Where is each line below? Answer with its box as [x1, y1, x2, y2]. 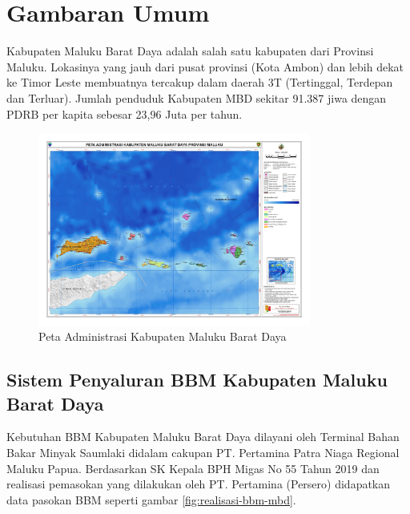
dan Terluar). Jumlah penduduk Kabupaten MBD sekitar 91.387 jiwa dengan [6, 89, 387, 106]
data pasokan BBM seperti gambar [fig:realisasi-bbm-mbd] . [6, 491, 296, 508]
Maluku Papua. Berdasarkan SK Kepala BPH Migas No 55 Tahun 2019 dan [6, 459, 380, 476]
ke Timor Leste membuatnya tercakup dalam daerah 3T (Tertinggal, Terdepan [6, 74, 393, 91]
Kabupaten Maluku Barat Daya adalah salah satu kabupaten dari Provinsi [6, 42, 374, 59]
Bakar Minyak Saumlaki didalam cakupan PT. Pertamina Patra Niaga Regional [6, 443, 400, 460]
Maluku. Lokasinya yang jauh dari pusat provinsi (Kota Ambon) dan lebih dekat [6, 58, 404, 75]
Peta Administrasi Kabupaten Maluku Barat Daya [38, 328, 287, 345]
